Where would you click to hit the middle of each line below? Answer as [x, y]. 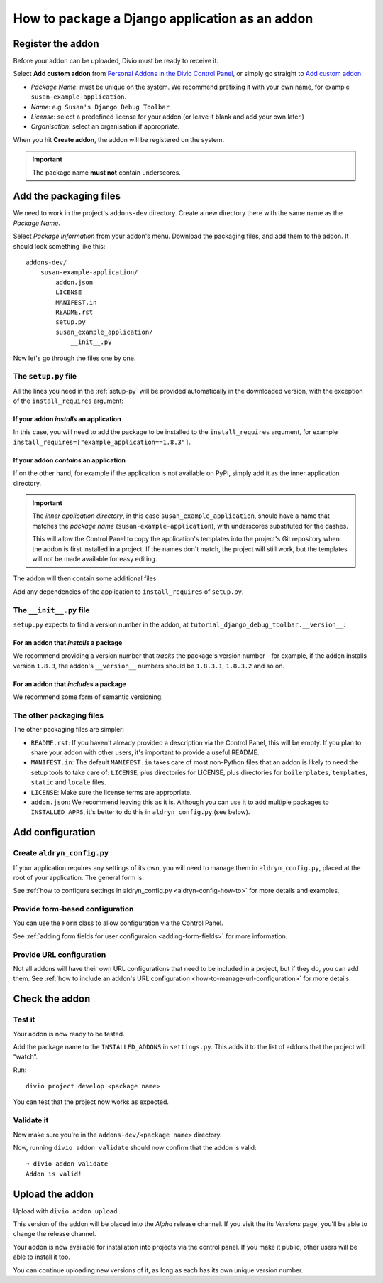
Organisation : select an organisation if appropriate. [105, 126]
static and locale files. [68, 782]
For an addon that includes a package [70, 684]
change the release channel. [55, 1234]
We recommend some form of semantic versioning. [88, 697]
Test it [24, 1019]
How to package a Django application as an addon [163, 18]
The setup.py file [45, 377]
